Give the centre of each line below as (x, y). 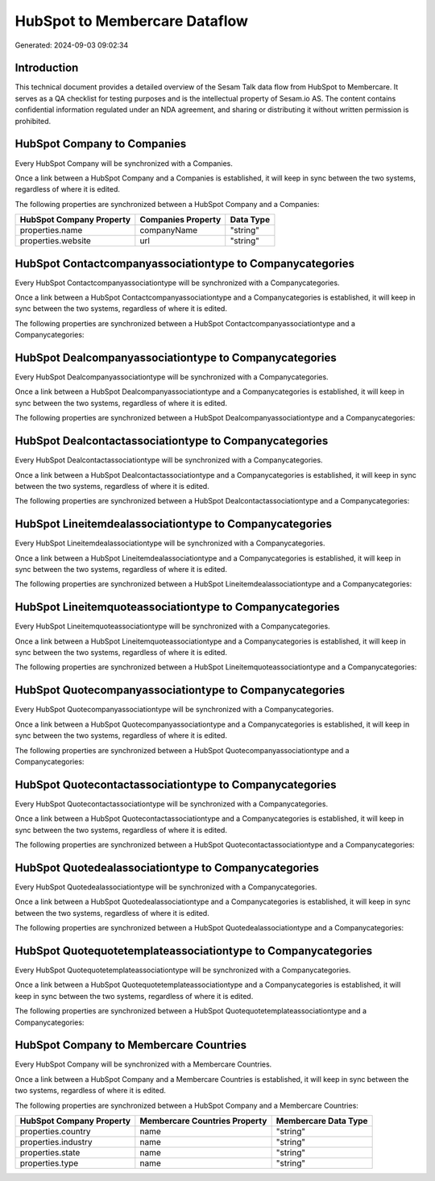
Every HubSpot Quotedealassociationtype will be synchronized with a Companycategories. (166, 887)
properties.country (55, 1132)
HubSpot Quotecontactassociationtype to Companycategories (176, 784)
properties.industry (56, 1142)
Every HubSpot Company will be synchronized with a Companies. (124, 163)
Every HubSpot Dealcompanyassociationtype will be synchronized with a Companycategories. (172, 377)
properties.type (49, 1163)
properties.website (56, 241)
